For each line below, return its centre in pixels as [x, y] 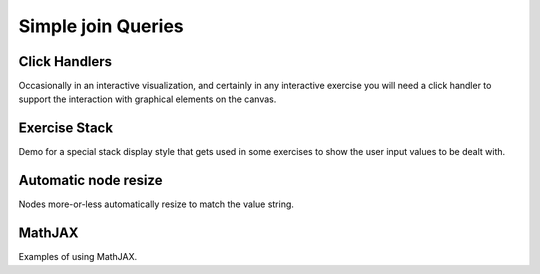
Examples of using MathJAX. [78, 257]
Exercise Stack [66, 128]
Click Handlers [65, 61]
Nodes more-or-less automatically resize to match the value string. [156, 204]
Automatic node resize [90, 180]
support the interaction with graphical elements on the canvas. [147, 99]
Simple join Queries [101, 26]
